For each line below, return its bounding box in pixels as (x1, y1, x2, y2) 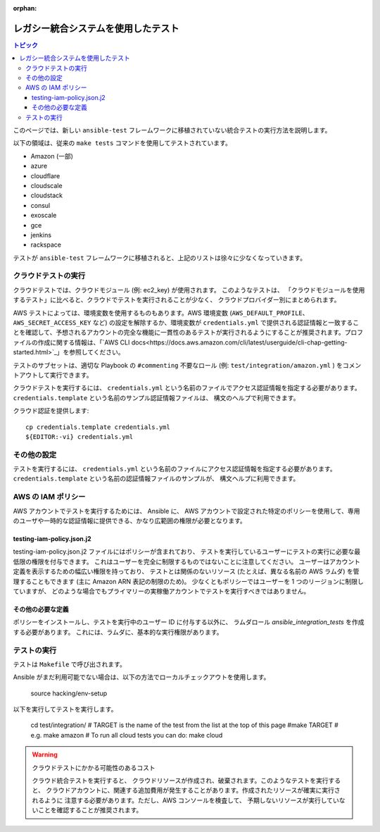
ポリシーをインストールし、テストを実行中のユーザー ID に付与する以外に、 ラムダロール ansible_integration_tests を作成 (13, 618, 365, 626)
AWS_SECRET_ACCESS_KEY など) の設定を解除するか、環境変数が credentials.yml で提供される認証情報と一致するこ (13, 318, 360, 327)
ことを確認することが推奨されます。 (37, 806, 143, 814)
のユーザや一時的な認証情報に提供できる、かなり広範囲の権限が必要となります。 (13, 516, 246, 525)
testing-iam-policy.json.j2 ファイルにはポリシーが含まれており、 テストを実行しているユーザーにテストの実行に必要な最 (13, 547, 361, 556)
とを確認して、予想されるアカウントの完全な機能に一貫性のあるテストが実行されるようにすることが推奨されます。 (13, 328, 345, 337)
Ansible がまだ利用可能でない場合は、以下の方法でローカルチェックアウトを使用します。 (13, 673, 270, 681)
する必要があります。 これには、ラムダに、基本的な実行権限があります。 (13, 628, 223, 636)
